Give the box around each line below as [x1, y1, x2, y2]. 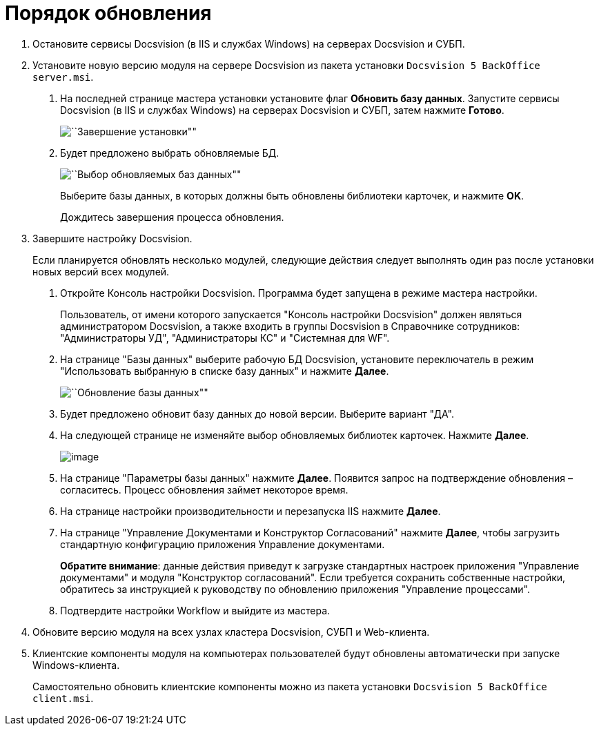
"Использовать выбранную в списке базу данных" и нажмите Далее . [60, 364, 389, 377]
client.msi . [32, 692, 94, 704]
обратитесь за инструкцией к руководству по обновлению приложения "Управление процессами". [60, 583, 530, 595]
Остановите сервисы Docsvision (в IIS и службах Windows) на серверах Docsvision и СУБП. [32, 37, 465, 50]
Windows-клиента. [32, 659, 120, 671]
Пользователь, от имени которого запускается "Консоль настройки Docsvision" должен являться [60, 308, 522, 320]
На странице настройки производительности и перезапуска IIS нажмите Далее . [60, 505, 441, 517]
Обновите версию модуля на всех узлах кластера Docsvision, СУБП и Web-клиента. [32, 625, 430, 638]
